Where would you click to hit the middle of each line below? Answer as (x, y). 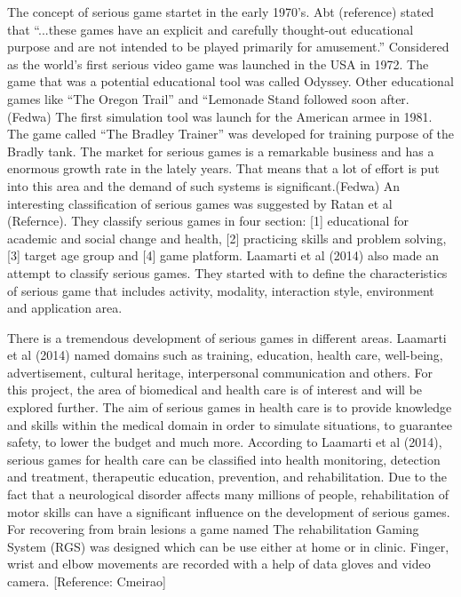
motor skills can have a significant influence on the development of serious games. (229, 511)
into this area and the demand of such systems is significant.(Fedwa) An (204, 185)
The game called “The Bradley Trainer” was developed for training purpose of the (231, 134)
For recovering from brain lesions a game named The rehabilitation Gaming (213, 529)
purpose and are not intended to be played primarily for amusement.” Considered (228, 47)
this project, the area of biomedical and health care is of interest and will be (215, 390)
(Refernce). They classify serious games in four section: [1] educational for (208, 221)
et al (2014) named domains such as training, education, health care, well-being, (225, 355)
